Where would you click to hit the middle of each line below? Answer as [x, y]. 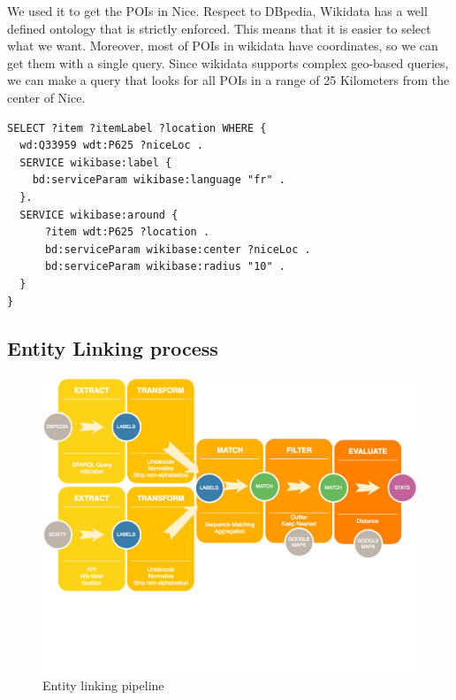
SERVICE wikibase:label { [96, 162]
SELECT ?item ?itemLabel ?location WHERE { [137, 128]
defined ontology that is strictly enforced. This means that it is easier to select [219, 28]
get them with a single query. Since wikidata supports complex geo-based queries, [228, 62]
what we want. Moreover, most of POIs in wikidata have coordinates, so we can [223, 46]
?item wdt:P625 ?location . [127, 232]
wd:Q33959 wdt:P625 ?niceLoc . [111, 146]
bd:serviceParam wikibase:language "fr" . [159, 180]
